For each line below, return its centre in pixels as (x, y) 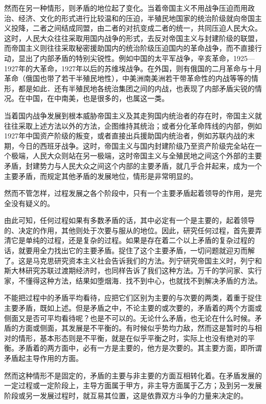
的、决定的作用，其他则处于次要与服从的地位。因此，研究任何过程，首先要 (129, 230)
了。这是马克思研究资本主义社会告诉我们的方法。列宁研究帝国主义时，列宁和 (133, 260)
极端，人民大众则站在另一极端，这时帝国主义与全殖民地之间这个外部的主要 (136, 156)
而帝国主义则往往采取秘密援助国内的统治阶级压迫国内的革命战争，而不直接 (129, 48)
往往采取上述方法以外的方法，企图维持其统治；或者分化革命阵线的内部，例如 (133, 125)
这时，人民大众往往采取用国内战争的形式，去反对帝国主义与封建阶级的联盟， (133, 38)
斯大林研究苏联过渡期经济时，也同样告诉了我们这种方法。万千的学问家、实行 (133, 270)
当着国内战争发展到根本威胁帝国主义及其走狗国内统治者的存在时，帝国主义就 (133, 115)
